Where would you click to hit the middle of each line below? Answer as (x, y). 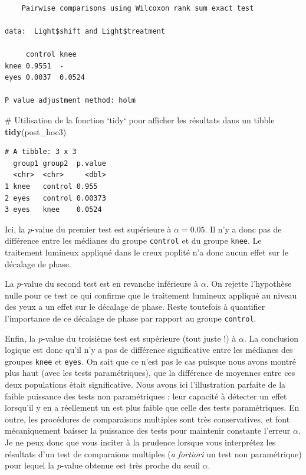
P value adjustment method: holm (70, 101)
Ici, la (15, 229)
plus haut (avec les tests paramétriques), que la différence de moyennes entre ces (150, 373)
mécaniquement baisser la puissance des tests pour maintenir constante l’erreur (148, 430)
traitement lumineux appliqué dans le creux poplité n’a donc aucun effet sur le (147, 252)
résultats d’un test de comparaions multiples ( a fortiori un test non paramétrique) (153, 453)
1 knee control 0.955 (51, 186)
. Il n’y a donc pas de (243, 229)
